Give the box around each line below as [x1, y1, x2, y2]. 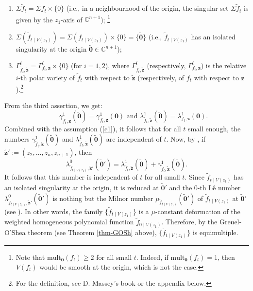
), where [105, 60, 130, 70]
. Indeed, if [136, 252, 169, 262]
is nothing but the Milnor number [52, 193, 153, 203]
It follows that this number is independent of [4, 172, 138, 182]
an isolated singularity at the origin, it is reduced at [4, 182, 159, 192]
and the [169, 182, 192, 192]
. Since [185, 172, 204, 182]
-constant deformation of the [155, 206, 240, 216]
